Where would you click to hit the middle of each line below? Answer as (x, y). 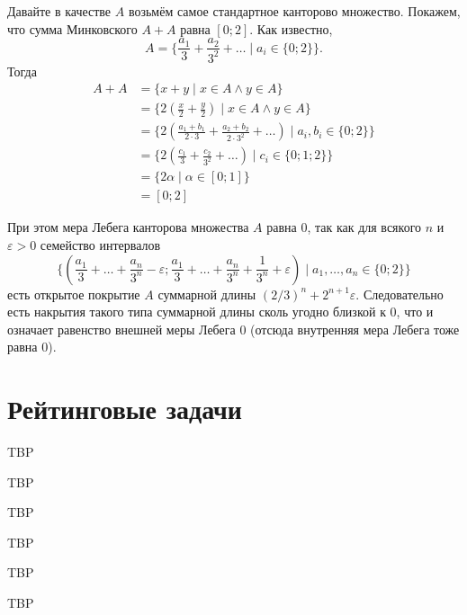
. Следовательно (400, 294)
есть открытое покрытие (74, 294)
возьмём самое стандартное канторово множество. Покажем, (294, 11)
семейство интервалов (100, 244)
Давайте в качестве (59, 11)
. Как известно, (291, 28)
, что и (415, 312)
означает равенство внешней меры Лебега (121, 329)
